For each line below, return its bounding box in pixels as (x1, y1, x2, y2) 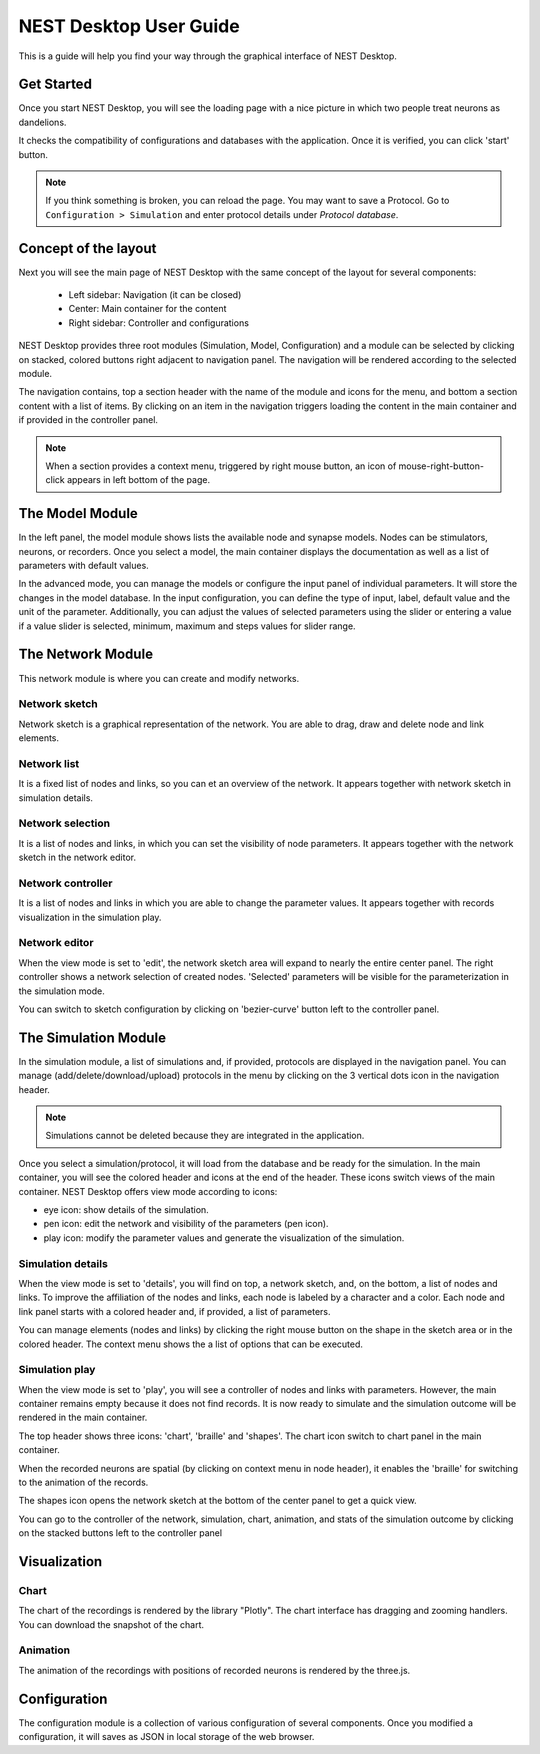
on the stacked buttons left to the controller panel (18, 1527, 223, 1539)
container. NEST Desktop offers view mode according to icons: (18, 1185, 278, 1197)
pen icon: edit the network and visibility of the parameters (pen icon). (43, 1218, 329, 1230)
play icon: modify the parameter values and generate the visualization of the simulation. (43, 1231, 405, 1244)
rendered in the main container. (18, 1411, 148, 1424)
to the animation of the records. (18, 1476, 149, 1488)
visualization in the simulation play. (18, 911, 162, 923)
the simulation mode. (18, 985, 105, 997)
